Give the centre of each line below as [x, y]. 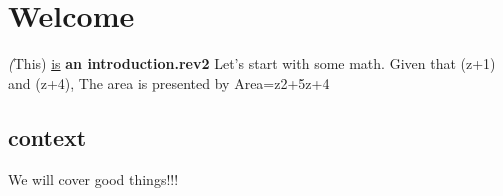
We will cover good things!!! [93, 178]
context [47, 136]
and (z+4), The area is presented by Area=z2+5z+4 [169, 82]
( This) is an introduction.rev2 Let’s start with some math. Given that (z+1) [252, 63]
